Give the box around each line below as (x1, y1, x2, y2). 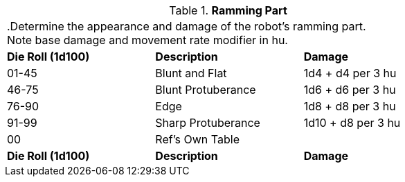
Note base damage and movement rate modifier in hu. (7, 33, 288, 47)
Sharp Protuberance (155, 116, 260, 130)
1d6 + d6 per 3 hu (303, 83, 396, 97)
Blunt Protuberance (155, 83, 256, 97)
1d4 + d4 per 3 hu (303, 66, 397, 80)
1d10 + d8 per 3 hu (303, 116, 401, 130)
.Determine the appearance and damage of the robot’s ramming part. (7, 19, 366, 33)
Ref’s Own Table (155, 132, 240, 146)
